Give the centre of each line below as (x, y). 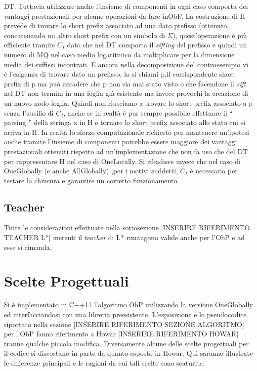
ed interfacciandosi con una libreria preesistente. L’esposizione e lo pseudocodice (125, 314)
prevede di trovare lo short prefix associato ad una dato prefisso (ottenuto (116, 25)
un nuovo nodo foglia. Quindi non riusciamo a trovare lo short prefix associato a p (128, 103)
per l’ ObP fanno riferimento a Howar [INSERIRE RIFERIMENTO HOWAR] (121, 334)
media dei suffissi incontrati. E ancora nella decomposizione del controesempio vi (126, 64)
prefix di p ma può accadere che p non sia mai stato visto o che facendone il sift (125, 83)
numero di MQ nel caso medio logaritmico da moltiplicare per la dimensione (119, 54)
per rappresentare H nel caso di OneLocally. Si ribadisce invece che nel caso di (123, 161)
